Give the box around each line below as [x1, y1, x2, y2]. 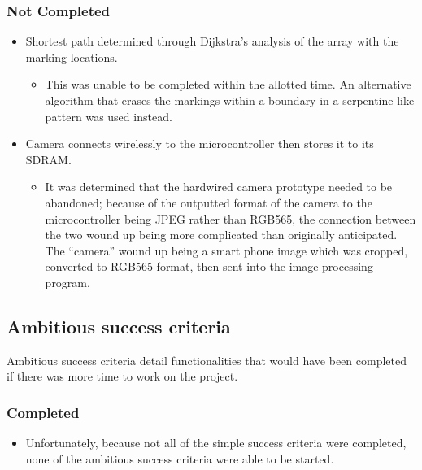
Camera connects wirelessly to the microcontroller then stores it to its [25, 135, 374, 152]
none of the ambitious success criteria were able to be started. [25, 450, 334, 467]
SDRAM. [25, 150, 72, 168]
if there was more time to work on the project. [7, 368, 238, 385]
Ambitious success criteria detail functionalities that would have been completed [7, 351, 407, 368]
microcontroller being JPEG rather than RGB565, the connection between [45, 210, 416, 227]
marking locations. [25, 48, 118, 65]
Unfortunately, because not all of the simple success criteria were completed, [25, 434, 407, 451]
